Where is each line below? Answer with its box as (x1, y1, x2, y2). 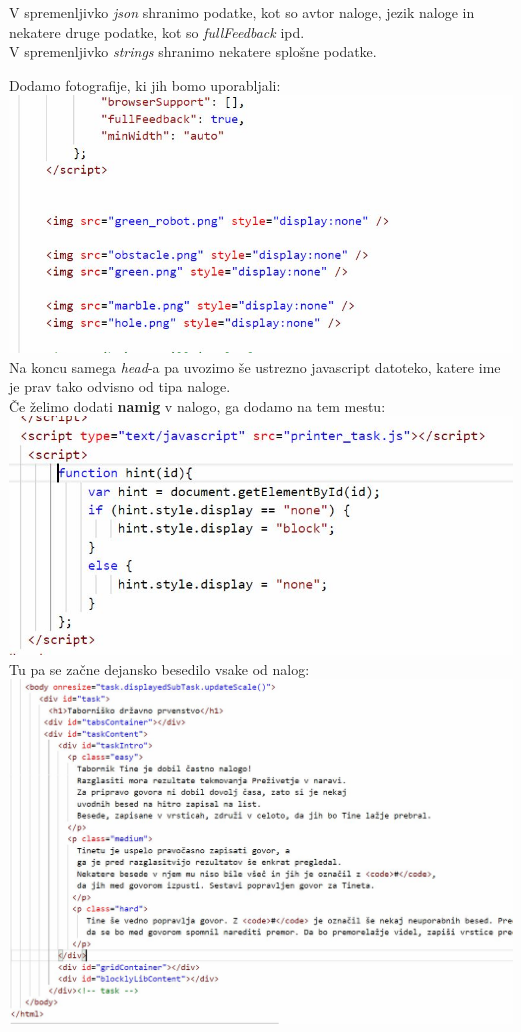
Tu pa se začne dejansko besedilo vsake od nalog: (9, 658, 310, 679)
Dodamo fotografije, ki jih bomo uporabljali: (9, 74, 281, 95)
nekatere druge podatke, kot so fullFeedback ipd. (9, 21, 305, 42)
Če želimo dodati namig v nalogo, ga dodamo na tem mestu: (9, 395, 386, 416)
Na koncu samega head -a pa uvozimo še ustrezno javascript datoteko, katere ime (9, 356, 501, 377)
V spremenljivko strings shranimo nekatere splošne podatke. (9, 41, 377, 62)
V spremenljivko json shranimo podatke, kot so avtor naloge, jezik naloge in (9, 2, 475, 22)
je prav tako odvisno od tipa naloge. (9, 376, 231, 397)
